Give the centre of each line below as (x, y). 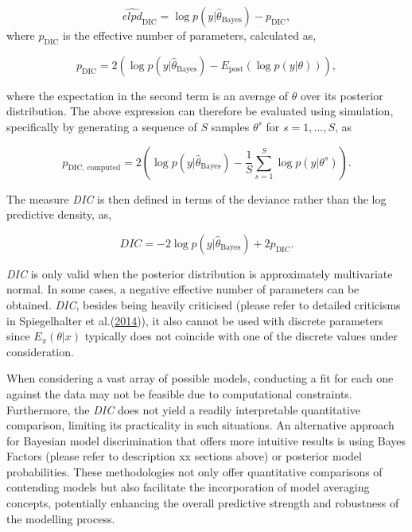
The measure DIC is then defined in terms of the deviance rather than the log (196, 198)
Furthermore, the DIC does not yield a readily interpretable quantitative (183, 409)
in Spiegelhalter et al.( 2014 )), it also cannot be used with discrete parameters (195, 320)
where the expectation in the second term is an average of (148, 95)
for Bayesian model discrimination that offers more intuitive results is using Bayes (206, 440)
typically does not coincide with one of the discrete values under (241, 336)
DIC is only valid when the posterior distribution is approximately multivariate (200, 273)
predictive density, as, (59, 214)
